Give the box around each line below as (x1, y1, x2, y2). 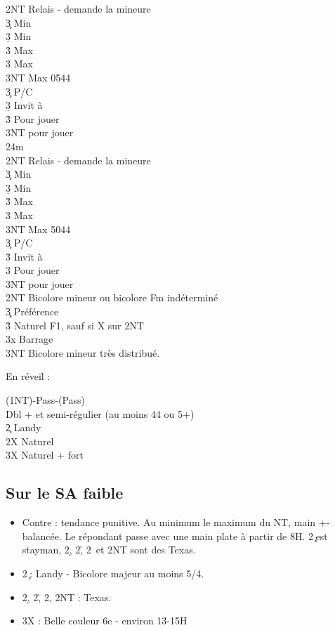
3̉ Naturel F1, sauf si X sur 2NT (6, 317, 144, 332)
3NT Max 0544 (6, 70, 71, 84)
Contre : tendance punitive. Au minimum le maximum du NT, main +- (22, 515, 330, 530)
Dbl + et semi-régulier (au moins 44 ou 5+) (6, 406, 195, 421)
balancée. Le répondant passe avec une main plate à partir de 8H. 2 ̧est (22, 528, 328, 543)
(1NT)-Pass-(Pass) (6, 393, 86, 407)
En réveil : (6, 369, 51, 383)
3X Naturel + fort (6, 447, 84, 462)
